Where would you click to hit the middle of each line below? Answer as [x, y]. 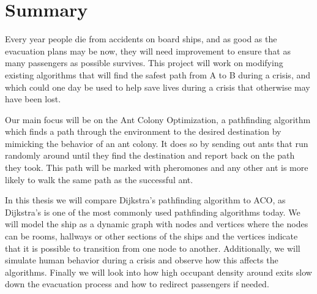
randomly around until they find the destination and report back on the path [150, 155]
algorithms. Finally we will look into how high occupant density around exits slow [158, 272]
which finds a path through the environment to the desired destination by [143, 131]
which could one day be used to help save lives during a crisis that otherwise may [158, 87]
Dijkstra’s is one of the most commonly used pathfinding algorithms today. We [153, 212]
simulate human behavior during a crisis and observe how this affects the [142, 260]
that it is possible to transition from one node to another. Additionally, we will [153, 248]
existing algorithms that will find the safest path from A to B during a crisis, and [158, 74]
